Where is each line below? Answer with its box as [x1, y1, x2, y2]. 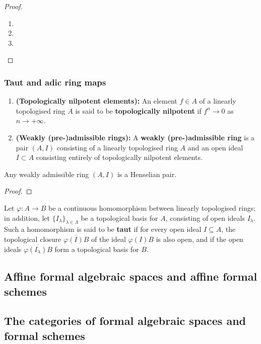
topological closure [4, 233, 61, 244]
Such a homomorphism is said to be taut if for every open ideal [4, 224, 202, 234]
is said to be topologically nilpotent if [75, 105, 202, 116]
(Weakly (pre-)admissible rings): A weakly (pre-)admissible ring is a [16, 132, 255, 142]
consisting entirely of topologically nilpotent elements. [36, 152, 203, 162]
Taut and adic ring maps [4, 75, 106, 88]
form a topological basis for [54, 243, 139, 254]
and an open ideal [187, 142, 243, 152]
